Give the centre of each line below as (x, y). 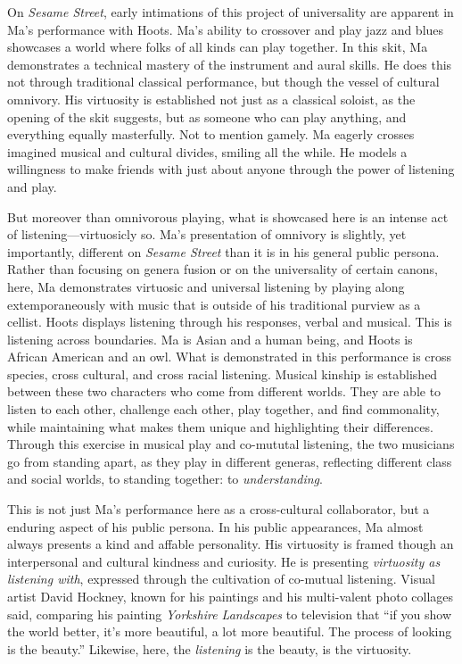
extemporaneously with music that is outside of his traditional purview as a (214, 304)
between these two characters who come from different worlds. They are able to (224, 391)
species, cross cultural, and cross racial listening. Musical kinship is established (223, 373)
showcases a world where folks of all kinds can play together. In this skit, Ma (218, 47)
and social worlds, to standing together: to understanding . (165, 479)
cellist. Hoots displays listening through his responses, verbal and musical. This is (230, 322)
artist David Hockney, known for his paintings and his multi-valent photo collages (231, 596)
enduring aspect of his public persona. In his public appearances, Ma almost (215, 526)
